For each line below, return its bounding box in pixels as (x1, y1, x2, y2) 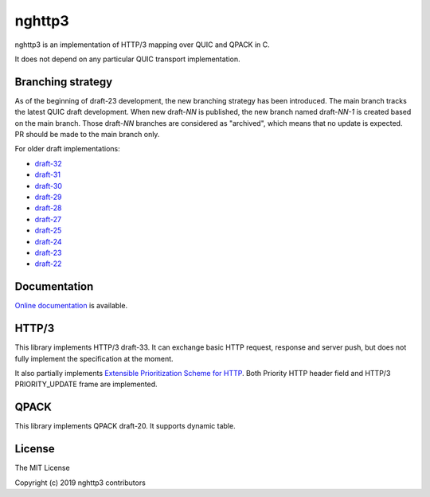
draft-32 (34, 158, 63, 168)
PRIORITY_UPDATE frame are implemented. (14, 379, 158, 389)
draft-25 (34, 225, 62, 235)
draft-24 (34, 237, 63, 246)
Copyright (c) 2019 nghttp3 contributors (14, 478, 147, 487)
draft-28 (34, 203, 62, 213)
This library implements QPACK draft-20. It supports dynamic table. (14, 421, 236, 431)
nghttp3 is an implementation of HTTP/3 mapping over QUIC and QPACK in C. (14, 40, 270, 49)
